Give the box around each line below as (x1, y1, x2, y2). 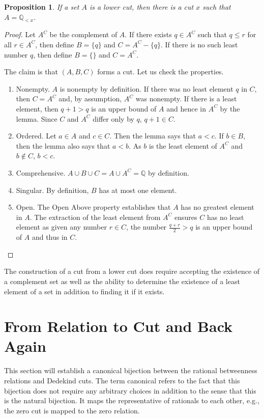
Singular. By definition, (16, 184, 89, 195)
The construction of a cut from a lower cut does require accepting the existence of (4, 266, 260, 276)
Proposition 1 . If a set (4, 2, 79, 12)
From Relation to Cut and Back (4, 316, 233, 337)
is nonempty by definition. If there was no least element (60, 83, 233, 94)
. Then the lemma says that (109, 130, 196, 141)
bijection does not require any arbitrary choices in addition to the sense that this (4, 385, 256, 396)
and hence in (166, 103, 206, 114)
